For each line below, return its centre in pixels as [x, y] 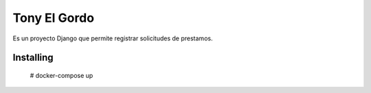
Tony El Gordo [54, 18]
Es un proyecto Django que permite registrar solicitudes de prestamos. [113, 38]
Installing [33, 58]
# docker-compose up [61, 75]
